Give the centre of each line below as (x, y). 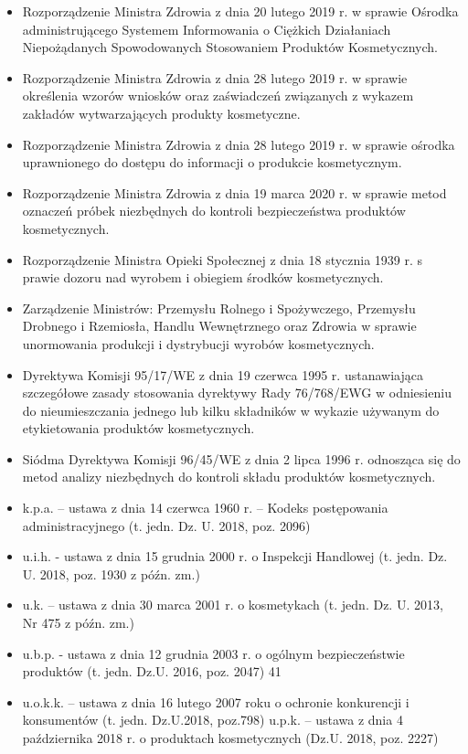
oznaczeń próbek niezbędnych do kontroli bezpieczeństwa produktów (214, 211)
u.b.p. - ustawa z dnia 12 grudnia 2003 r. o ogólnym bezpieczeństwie (213, 653)
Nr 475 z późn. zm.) (78, 623)
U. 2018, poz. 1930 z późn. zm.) (111, 573)
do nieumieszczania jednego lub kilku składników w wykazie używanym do (231, 410)
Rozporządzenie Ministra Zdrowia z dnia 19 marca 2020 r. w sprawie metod (234, 192)
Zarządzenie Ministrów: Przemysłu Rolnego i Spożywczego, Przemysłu (219, 308)
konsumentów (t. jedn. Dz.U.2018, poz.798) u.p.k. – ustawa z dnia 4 (213, 720)
